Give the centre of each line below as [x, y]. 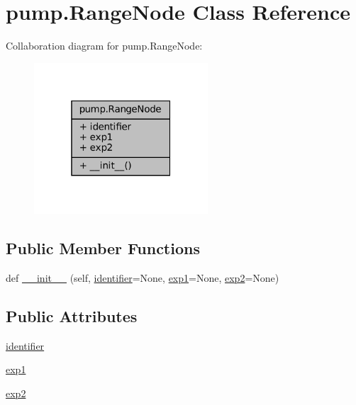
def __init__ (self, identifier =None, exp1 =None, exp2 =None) [143, 277]
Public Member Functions [103, 248]
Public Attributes [72, 315]
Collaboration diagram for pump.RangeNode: [104, 46]
